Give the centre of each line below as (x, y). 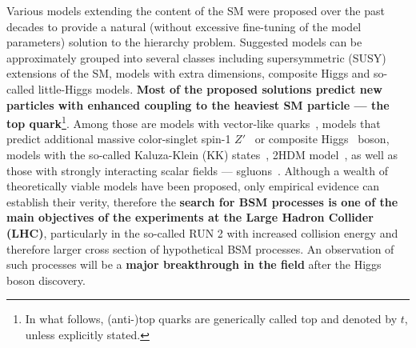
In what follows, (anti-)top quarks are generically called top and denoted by (211, 319)
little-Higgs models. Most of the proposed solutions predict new (210, 88)
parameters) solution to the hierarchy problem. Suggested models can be (184, 42)
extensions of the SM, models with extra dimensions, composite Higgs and (188, 73)
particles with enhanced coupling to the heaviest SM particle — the (198, 104)
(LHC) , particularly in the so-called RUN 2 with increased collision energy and (202, 232)
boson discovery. (46, 280)
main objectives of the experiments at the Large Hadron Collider (190, 217)
